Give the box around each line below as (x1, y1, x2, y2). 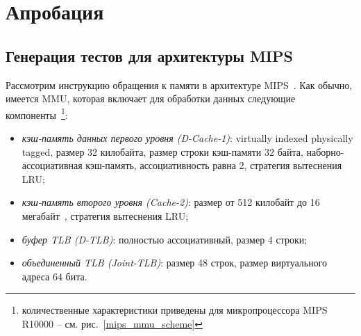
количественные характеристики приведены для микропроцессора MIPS (22, 303, 328, 317)
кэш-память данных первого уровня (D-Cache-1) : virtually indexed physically (22, 131, 353, 145)
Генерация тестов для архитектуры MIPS (6, 45, 293, 66)
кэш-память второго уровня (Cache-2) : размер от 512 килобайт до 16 (22, 195, 320, 209)
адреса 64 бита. (22, 269, 87, 283)
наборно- (306, 144, 344, 159)
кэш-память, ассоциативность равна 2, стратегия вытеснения (85, 158, 342, 173)
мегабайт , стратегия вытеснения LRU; (22, 208, 189, 223)
